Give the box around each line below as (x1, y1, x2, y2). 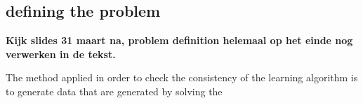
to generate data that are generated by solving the (6, 83, 223, 98)
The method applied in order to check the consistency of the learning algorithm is (6, 70, 358, 85)
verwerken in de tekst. (6, 46, 116, 61)
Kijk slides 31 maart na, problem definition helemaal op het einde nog (6, 33, 353, 48)
